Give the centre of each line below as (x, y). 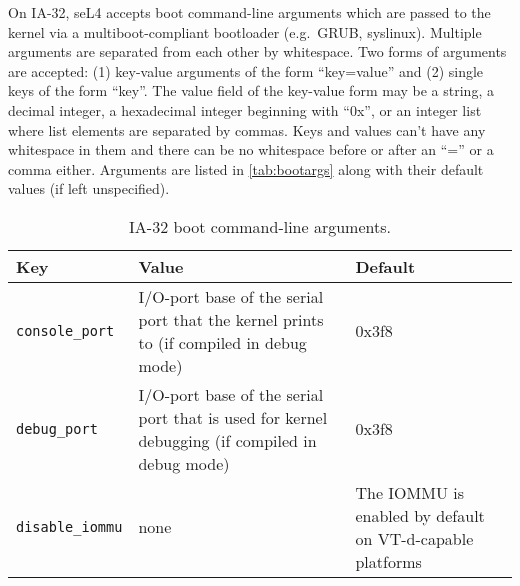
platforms (388, 561)
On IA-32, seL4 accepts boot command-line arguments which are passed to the (249, 12)
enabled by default (420, 515)
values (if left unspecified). (89, 188)
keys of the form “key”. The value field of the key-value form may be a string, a (251, 90)
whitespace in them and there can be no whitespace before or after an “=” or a (251, 149)
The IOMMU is (409, 492)
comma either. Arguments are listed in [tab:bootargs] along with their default (246, 168)
